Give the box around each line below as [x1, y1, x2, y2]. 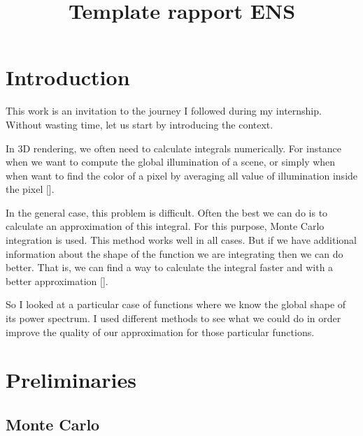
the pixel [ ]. [6, 182, 55, 196]
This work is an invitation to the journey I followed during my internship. [6, 103, 322, 118]
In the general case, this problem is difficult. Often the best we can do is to [6, 205, 328, 219]
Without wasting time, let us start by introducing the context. [6, 117, 273, 131]
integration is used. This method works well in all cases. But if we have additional [6, 233, 357, 247]
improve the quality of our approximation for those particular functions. [6, 324, 315, 339]
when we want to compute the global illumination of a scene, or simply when [6, 154, 336, 169]
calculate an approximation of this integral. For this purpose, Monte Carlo [6, 219, 325, 233]
